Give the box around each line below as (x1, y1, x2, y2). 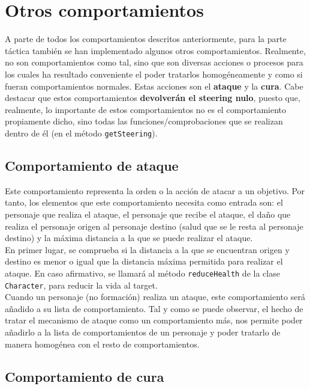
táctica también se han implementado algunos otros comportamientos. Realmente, (5, 44, 306, 57)
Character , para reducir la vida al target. (5, 278, 158, 291)
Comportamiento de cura (5, 367, 164, 385)
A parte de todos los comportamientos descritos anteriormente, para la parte (5, 32, 287, 45)
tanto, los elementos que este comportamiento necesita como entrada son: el (5, 196, 283, 209)
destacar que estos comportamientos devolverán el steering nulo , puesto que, (5, 91, 300, 104)
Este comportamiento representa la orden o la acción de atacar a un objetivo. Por (5, 184, 305, 197)
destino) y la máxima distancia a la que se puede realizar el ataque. (5, 231, 253, 244)
